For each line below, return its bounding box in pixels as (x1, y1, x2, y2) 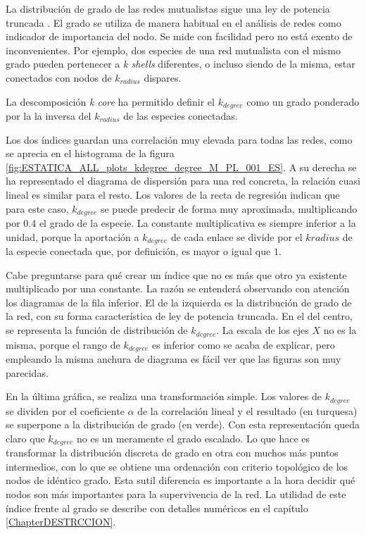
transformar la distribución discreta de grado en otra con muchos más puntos (6, 445, 339, 460)
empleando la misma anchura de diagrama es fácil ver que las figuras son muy (6, 351, 341, 366)
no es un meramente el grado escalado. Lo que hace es (77, 430, 310, 445)
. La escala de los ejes (216, 323, 309, 337)
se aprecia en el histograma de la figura (6, 146, 175, 161)
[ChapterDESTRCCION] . (6, 514, 116, 529)
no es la (323, 323, 357, 337)
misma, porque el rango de (6, 337, 120, 352)
